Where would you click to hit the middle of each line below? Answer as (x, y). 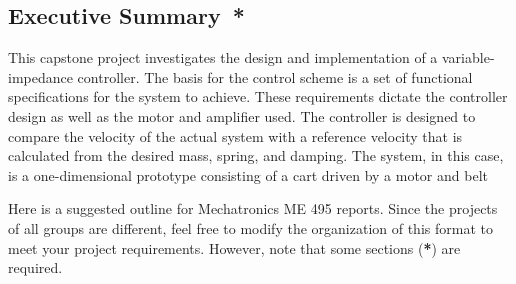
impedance (40, 76)
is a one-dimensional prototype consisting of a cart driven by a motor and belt (248, 174)
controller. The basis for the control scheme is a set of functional (275, 76)
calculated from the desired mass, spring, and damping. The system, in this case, (256, 155)
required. (35, 267)
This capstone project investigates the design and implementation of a (223, 57)
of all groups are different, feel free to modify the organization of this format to (250, 227)
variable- (468, 57)
